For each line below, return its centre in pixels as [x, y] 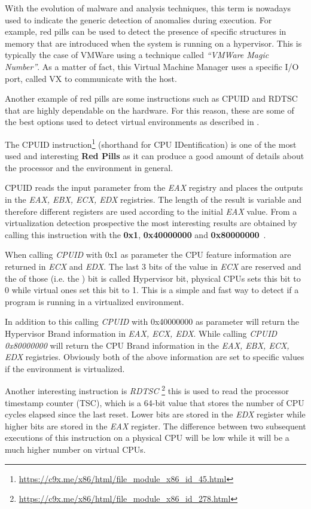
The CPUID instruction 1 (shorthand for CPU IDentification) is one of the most [151, 143]
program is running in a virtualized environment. [94, 301]
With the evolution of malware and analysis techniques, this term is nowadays [148, 8]
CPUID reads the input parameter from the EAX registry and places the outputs [154, 188]
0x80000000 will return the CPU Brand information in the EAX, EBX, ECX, [147, 345]
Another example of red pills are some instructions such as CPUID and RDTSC [151, 98]
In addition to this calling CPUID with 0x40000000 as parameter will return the [152, 321]
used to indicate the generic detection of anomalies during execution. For [138, 19]
